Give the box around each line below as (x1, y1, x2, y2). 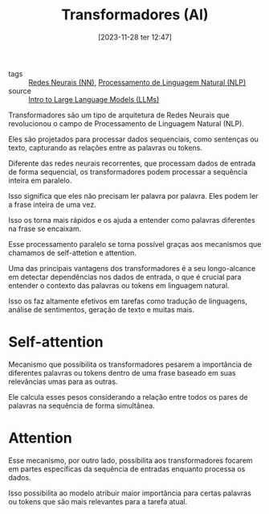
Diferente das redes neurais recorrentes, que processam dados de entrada (8, 158, 256, 168)
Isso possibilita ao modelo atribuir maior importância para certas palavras (8, 488, 251, 498)
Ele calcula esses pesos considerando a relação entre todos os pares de (8, 392, 248, 401)
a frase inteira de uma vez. (8, 199, 96, 209)
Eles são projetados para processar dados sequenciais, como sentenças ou (8, 134, 259, 144)
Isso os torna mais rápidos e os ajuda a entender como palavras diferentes (8, 215, 255, 224)
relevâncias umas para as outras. (8, 376, 118, 386)
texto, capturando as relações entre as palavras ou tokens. (8, 142, 203, 152)
